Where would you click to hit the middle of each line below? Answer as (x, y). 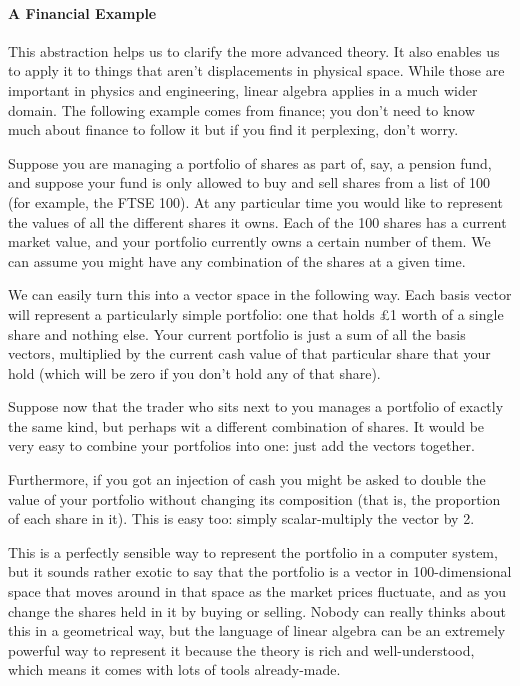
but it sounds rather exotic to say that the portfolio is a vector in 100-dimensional (260, 571)
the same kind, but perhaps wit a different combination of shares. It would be (246, 425)
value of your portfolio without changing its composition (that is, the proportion (254, 498)
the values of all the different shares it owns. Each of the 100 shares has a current (257, 221)
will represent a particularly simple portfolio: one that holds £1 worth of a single (256, 313)
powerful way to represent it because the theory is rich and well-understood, (241, 649)
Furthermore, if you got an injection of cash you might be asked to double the (247, 479)
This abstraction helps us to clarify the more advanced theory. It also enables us (254, 50)
